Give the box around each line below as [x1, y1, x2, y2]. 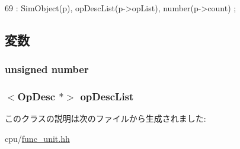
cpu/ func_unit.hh [5, 132, 70, 145]
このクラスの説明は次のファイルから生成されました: [5, 112, 206, 125]
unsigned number [5, 62, 89, 77]
